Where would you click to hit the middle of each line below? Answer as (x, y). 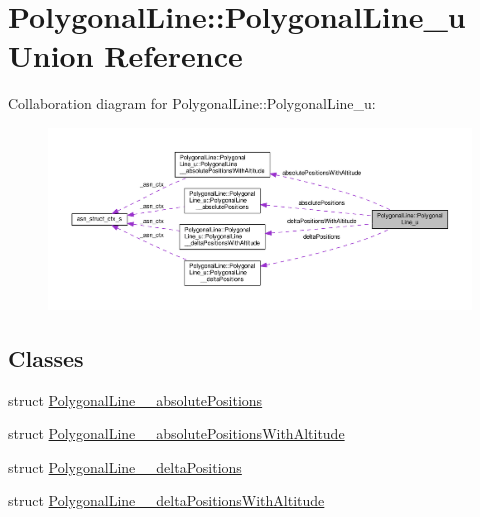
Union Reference (125, 55)
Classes (46, 357)
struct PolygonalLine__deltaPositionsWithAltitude (166, 500)
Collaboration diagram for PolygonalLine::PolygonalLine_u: (192, 103)
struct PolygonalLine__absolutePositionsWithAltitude (176, 433)
